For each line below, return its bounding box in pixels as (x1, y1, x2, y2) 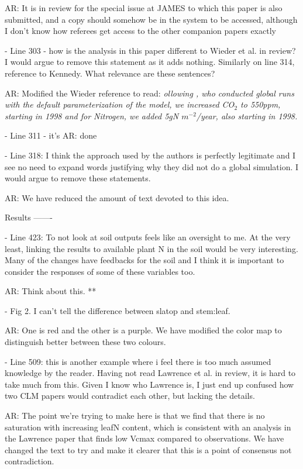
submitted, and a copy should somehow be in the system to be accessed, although (5, 13, 298, 25)
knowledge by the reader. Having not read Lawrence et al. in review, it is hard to (5, 367, 296, 379)
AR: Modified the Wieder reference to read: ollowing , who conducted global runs (5, 87, 294, 99)
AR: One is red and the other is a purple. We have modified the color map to (5, 324, 282, 336)
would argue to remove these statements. (5, 172, 151, 184)
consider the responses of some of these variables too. (5, 265, 195, 277)
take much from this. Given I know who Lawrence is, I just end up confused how (5, 378, 294, 390)
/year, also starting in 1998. (196, 109, 298, 122)
